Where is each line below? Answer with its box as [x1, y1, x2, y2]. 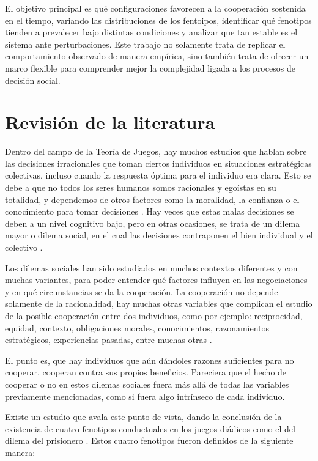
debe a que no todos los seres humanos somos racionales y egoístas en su [5, 181, 276, 194]
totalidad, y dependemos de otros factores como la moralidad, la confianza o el [5, 193, 300, 205]
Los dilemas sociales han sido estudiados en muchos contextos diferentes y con [5, 261, 298, 274]
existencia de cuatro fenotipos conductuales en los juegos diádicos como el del [5, 422, 295, 435]
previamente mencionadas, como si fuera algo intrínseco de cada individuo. [5, 389, 285, 402]
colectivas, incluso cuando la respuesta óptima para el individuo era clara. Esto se [5, 169, 311, 182]
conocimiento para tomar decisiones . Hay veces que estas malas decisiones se [5, 205, 294, 218]
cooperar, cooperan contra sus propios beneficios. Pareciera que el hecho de [5, 366, 287, 378]
